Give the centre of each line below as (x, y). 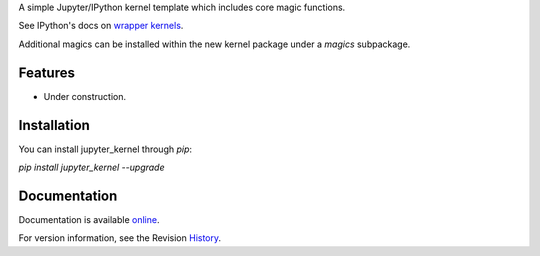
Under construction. (85, 96)
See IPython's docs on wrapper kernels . (101, 26)
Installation (54, 125)
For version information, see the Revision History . (120, 238)
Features (46, 72)
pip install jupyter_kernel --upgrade (91, 167)
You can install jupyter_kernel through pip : (105, 149)
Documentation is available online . (89, 219)
